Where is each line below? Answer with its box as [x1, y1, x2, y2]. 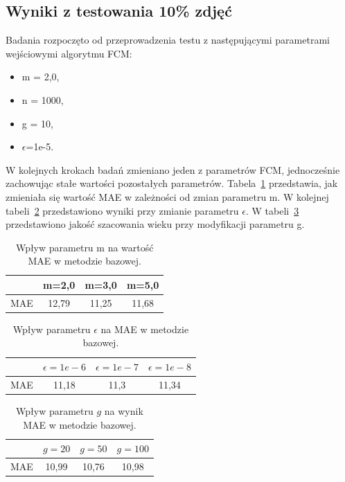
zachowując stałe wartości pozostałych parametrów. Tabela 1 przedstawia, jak [6, 176, 338, 190]
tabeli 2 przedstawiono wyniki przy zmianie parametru [6, 203, 239, 217]
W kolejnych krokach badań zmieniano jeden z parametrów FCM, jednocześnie [6, 162, 340, 177]
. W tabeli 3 [246, 203, 299, 217]
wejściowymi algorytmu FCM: [6, 46, 132, 60]
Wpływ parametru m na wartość [15, 240, 154, 254]
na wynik [104, 403, 143, 418]
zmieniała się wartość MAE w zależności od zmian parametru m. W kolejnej [6, 189, 329, 204]
